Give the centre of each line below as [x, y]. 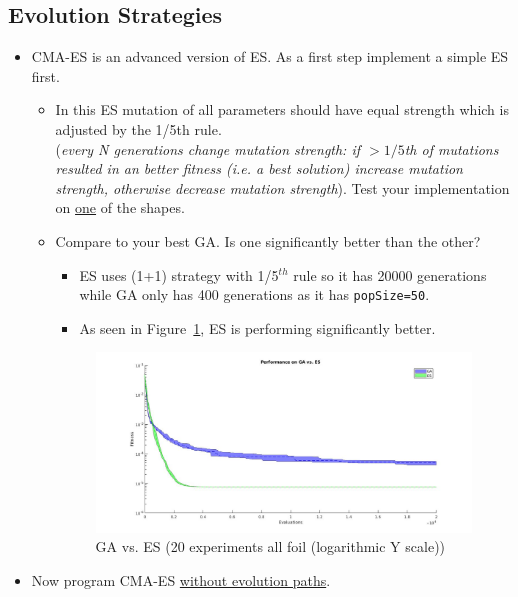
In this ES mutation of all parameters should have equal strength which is [282, 109]
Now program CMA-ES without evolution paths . [181, 580]
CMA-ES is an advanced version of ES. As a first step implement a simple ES [270, 56]
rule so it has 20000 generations [390, 274]
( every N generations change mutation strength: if [208, 148]
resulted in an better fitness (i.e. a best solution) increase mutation [259, 168]
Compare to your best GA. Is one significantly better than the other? [268, 240]
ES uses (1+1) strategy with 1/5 [179, 274]
